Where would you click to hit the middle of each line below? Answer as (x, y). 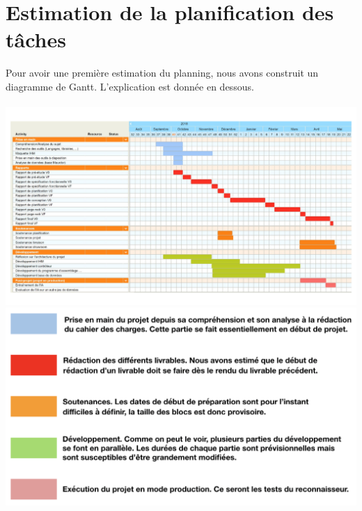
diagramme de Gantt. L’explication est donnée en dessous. (130, 86)
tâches (36, 39)
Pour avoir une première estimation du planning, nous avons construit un (162, 73)
